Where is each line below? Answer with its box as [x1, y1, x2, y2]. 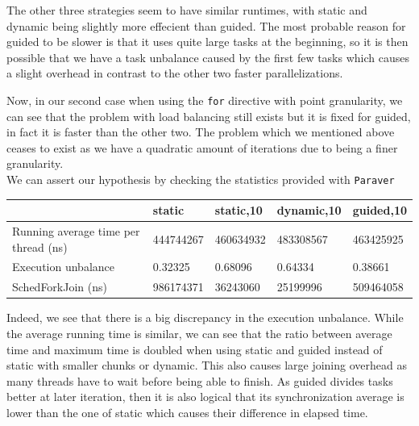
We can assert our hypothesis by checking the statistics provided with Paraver [6, 171, 395, 187]
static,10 [214, 202, 263, 219]
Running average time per [12, 223, 140, 239]
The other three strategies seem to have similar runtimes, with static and [6, 2, 367, 18]
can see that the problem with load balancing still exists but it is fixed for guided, [6, 107, 411, 124]
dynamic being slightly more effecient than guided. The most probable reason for [6, 17, 406, 34]
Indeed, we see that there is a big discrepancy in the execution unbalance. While [6, 309, 404, 326]
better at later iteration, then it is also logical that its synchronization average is [6, 388, 404, 405]
